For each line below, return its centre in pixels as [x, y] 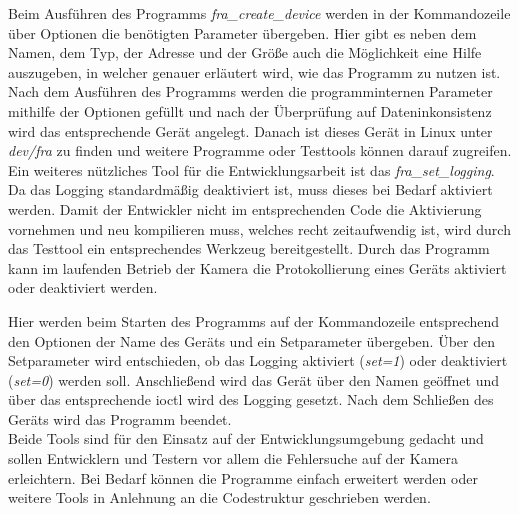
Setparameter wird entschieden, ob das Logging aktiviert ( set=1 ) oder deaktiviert [258, 360]
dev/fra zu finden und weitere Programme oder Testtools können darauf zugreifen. [260, 150]
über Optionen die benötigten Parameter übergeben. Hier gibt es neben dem [242, 32]
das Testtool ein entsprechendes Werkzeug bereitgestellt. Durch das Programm [249, 248]
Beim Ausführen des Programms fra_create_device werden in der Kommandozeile [259, 13]
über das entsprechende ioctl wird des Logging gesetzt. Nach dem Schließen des [251, 399]
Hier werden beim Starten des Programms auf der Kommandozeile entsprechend [254, 320]
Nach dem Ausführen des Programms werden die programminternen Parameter [250, 91]
